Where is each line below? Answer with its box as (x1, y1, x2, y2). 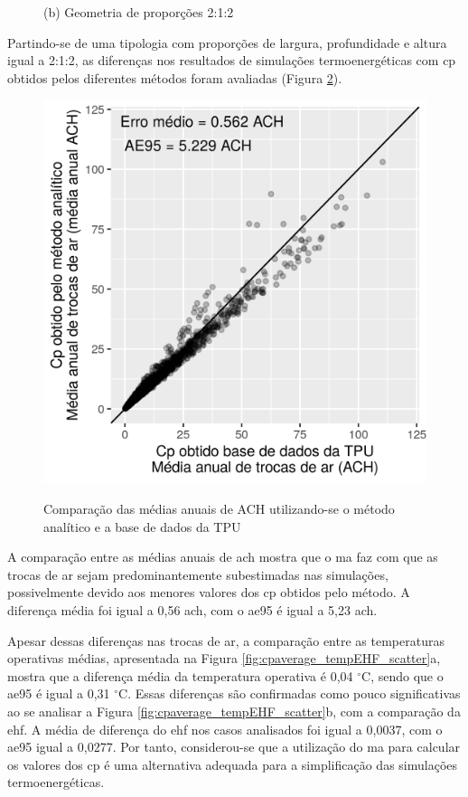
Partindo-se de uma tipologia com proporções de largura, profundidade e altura (7, 33, 447, 52)
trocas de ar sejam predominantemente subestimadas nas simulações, (7, 565, 388, 584)
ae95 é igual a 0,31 (7, 684, 110, 703)
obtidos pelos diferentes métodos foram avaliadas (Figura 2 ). (7, 68, 342, 87)
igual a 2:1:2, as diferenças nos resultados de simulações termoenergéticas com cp (7, 51, 456, 70)
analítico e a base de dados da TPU (43, 517, 241, 536)
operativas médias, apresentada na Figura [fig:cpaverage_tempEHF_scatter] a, (7, 649, 441, 668)
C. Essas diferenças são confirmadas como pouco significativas (118, 684, 461, 703)
